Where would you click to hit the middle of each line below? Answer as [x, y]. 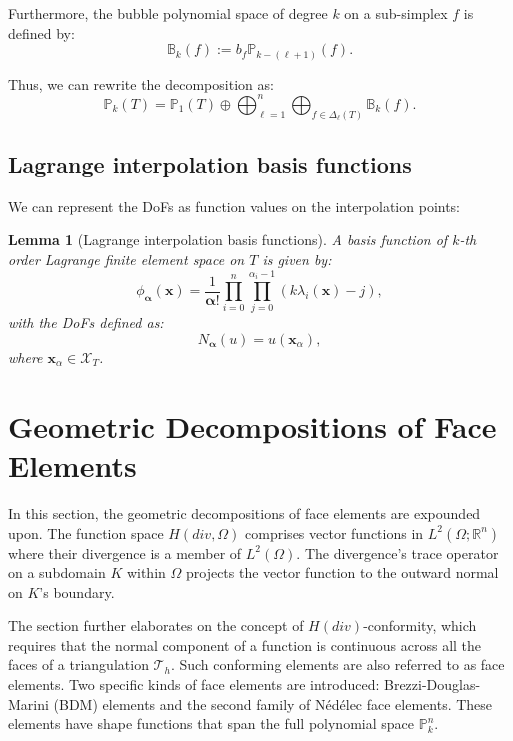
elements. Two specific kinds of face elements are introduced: [194, 684]
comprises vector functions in [334, 532]
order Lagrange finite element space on [126, 259]
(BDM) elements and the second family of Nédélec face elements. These [273, 703]
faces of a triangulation [78, 664]
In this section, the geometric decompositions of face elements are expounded [244, 512]
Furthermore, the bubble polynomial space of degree [168, 13]
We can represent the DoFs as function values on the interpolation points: [234, 205]
